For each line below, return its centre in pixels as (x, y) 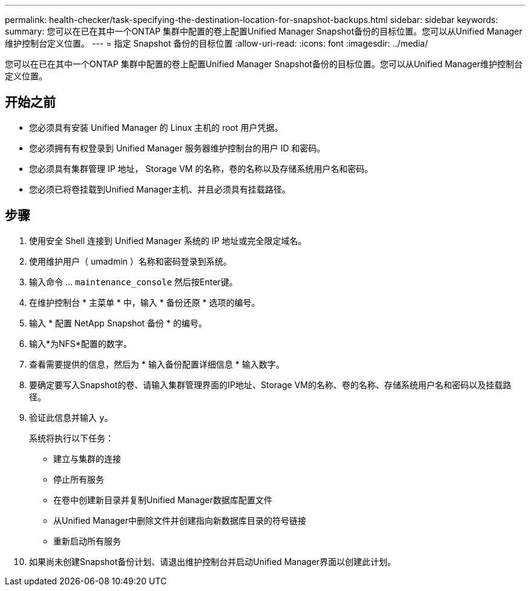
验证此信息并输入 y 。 (71, 417)
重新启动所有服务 (87, 541)
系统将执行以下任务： (71, 438)
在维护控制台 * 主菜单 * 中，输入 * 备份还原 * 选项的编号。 (145, 302)
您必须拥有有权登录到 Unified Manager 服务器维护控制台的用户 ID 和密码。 (177, 148)
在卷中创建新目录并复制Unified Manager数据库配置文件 (163, 500)
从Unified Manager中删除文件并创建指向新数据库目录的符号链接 (180, 520)
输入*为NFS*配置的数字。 (80, 343)
